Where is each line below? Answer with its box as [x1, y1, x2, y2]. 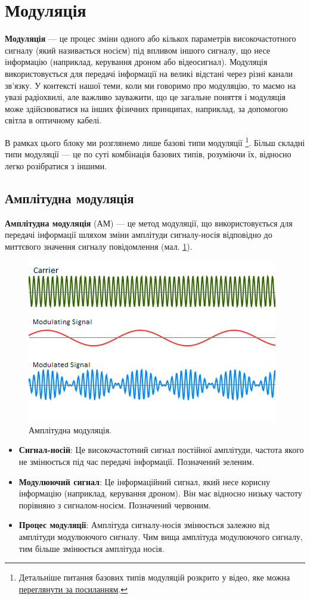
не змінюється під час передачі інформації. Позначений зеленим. [18, 455, 255, 468]
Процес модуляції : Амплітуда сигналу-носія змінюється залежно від [18, 519, 269, 531]
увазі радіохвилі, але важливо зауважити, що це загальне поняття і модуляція [5, 91, 286, 103]
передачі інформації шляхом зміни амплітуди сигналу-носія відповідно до [5, 228, 272, 241]
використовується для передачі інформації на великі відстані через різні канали [5, 67, 293, 79]
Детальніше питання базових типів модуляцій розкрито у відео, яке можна [18, 571, 290, 584]
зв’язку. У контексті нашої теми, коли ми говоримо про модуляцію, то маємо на [5, 79, 296, 91]
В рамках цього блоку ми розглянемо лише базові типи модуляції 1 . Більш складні [5, 134, 305, 148]
